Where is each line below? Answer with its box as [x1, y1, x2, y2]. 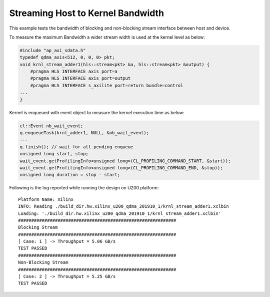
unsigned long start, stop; [19, 151, 88, 157]
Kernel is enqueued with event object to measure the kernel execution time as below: [9, 109, 184, 115]
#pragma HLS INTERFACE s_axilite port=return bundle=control [30, 83, 183, 88]
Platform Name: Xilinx [18, 196, 74, 202]
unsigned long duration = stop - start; [19, 172, 120, 178]
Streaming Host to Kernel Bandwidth [9, 8, 164, 19]
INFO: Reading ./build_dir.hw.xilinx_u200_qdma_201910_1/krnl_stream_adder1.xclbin [18, 203, 229, 209]
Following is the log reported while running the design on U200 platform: [9, 185, 159, 191]
